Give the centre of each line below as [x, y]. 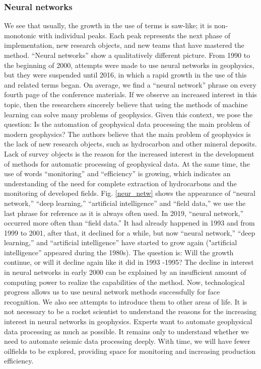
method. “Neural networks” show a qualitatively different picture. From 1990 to [127, 55]
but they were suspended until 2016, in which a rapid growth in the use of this [125, 75]
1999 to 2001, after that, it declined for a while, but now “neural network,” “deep [130, 232]
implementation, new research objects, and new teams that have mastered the [124, 45]
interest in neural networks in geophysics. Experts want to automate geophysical [128, 321]
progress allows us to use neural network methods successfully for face [112, 292]
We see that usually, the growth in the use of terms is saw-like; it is [108, 25]
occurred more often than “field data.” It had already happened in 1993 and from [129, 223]
